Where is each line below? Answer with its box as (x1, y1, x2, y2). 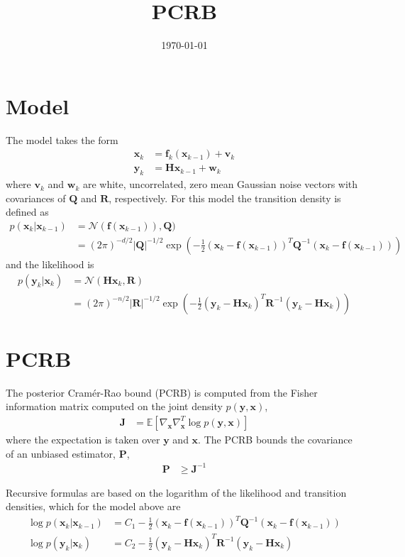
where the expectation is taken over (6, 431, 160, 446)
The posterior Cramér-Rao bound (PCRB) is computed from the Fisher (6, 385, 318, 399)
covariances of (6, 190, 66, 205)
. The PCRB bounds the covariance (198, 431, 353, 446)
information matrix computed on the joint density (6, 399, 223, 414)
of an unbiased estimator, (6, 446, 116, 461)
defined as (6, 204, 49, 219)
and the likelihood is (6, 256, 94, 271)
